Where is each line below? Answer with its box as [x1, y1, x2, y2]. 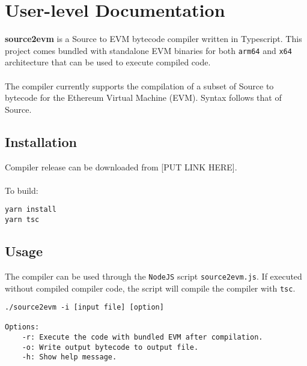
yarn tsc [5, 215, 40, 224]
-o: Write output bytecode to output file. [22, 343, 199, 352]
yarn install [5, 205, 56, 214]
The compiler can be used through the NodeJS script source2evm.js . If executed [5, 269, 302, 282]
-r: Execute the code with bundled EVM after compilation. [22, 333, 263, 342]
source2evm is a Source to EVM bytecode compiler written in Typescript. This [5, 32, 302, 45]
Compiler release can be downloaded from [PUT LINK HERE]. [5, 160, 237, 173]
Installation [5, 132, 77, 151]
